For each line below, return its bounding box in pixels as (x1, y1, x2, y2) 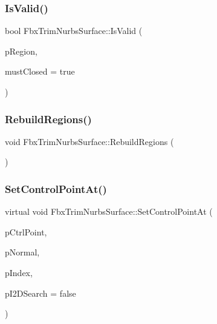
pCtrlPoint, (5, 225, 47, 238)
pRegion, (5, 44, 37, 57)
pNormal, (5, 246, 40, 258)
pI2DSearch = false (5, 286, 76, 299)
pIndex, (5, 266, 33, 278)
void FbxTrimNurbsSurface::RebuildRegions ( (5, 135, 174, 147)
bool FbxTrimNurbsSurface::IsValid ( (5, 24, 143, 37)
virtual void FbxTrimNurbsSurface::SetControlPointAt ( (5, 205, 213, 218)
